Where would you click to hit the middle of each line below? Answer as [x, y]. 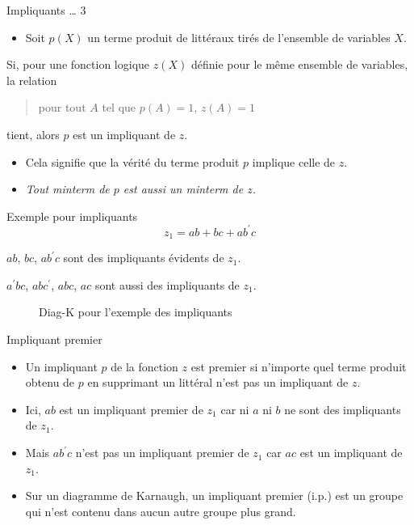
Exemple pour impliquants [72, 216]
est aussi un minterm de [183, 189]
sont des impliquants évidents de [144, 258]
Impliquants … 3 [46, 10]
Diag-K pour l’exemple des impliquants [136, 312]
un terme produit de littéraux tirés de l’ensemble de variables [239, 37]
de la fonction [144, 366]
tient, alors [33, 134]
